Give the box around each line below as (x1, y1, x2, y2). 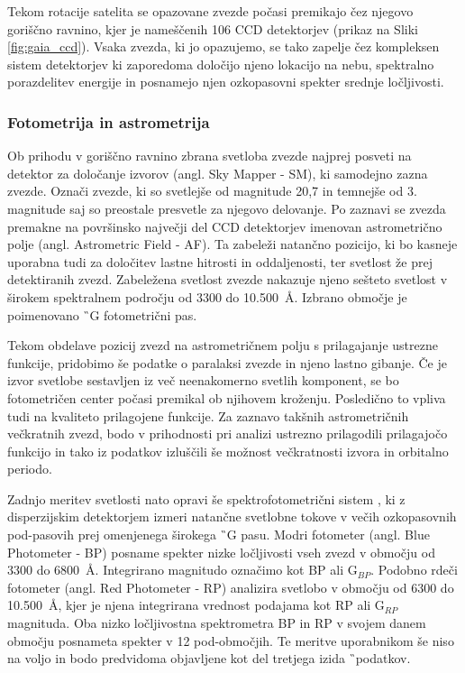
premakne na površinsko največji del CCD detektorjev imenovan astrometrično (7, 217, 442, 235)
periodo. (7, 459, 52, 478)
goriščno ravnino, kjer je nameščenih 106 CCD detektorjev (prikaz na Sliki (7, 19, 418, 38)
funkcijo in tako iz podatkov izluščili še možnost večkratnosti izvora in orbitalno (7, 441, 449, 460)
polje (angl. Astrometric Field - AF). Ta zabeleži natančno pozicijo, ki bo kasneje (7, 235, 458, 254)
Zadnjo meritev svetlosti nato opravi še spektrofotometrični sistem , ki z (7, 489, 406, 508)
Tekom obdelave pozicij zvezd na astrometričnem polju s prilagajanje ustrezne (7, 336, 438, 355)
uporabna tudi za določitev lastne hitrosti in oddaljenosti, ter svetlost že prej (7, 252, 433, 271)
